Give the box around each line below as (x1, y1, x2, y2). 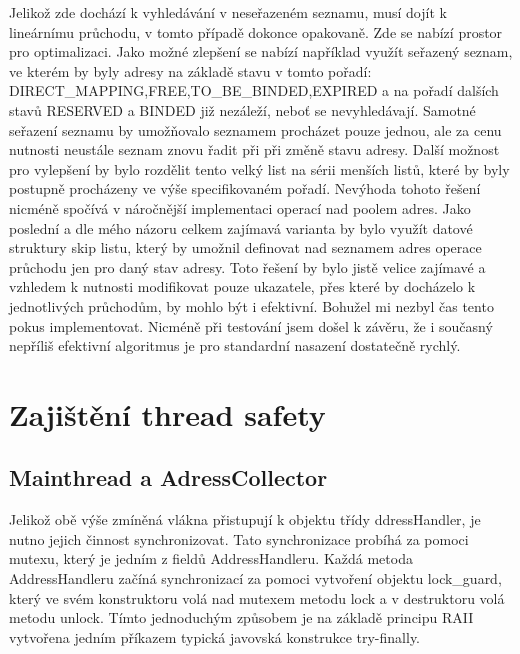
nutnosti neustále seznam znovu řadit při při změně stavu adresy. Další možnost (9, 139, 500, 160)
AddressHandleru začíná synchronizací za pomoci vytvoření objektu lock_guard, (9, 568, 502, 589)
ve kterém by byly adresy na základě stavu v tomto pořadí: (9, 60, 372, 81)
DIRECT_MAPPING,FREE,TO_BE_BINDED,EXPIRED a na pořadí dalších (9, 80, 499, 101)
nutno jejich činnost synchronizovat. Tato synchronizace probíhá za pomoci (9, 528, 469, 549)
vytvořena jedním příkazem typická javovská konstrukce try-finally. (9, 626, 421, 647)
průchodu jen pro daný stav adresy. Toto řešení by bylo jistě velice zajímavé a (9, 256, 486, 277)
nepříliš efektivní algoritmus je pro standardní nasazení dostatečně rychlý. (9, 335, 461, 356)
